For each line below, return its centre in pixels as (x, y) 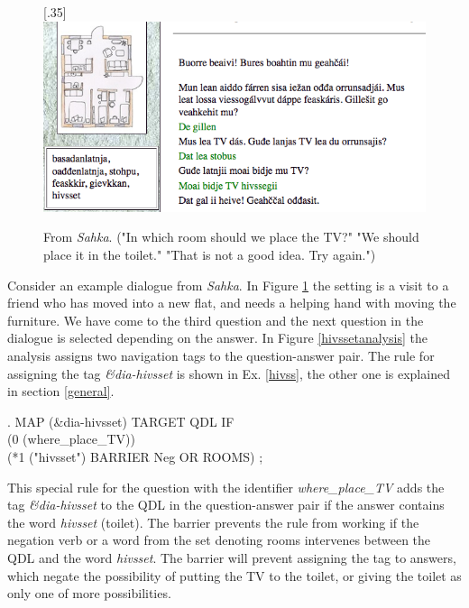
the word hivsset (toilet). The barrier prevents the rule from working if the (213, 522)
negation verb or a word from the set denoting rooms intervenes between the (219, 540)
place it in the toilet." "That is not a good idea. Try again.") (210, 255)
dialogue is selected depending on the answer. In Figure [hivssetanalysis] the (217, 338)
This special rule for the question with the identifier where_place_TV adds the (226, 487)
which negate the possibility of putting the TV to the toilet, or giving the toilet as (234, 575)
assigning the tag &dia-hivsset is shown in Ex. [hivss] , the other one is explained (229, 373)
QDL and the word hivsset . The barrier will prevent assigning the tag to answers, (232, 557)
